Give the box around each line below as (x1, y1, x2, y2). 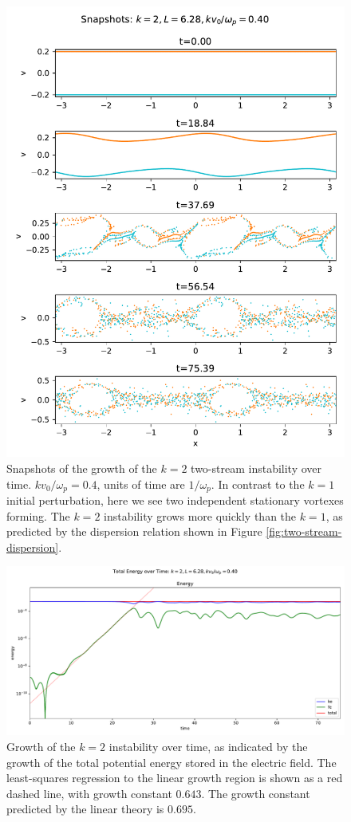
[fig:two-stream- (266, 523, 342, 540)
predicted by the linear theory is (6, 800, 164, 817)
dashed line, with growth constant (6, 785, 172, 801)
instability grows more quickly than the (104, 507, 297, 524)
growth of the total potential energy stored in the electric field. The (6, 753, 337, 770)
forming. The (6, 507, 70, 524)
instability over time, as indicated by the (108, 737, 308, 754)
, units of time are (97, 475, 185, 492)
